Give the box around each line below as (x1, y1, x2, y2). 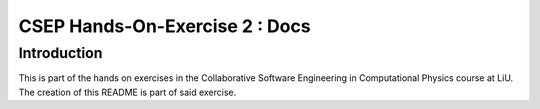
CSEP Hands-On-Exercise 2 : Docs (18, 15, 311, 37)
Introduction (18, 44, 103, 62)
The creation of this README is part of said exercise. (18, 86, 237, 98)
